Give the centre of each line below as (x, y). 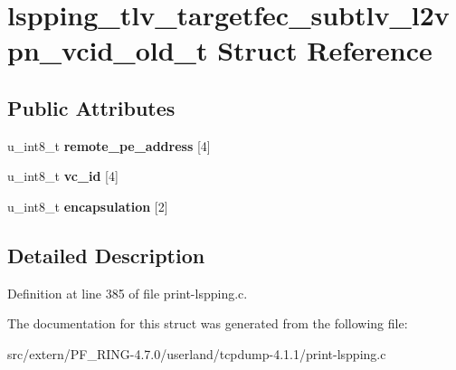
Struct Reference (325, 50)
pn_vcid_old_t (108, 50)
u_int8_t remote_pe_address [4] (109, 145)
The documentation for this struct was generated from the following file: (208, 323)
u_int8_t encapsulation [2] (88, 206)
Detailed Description (106, 255)
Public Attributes (91, 107)
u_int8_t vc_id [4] (63, 176)
